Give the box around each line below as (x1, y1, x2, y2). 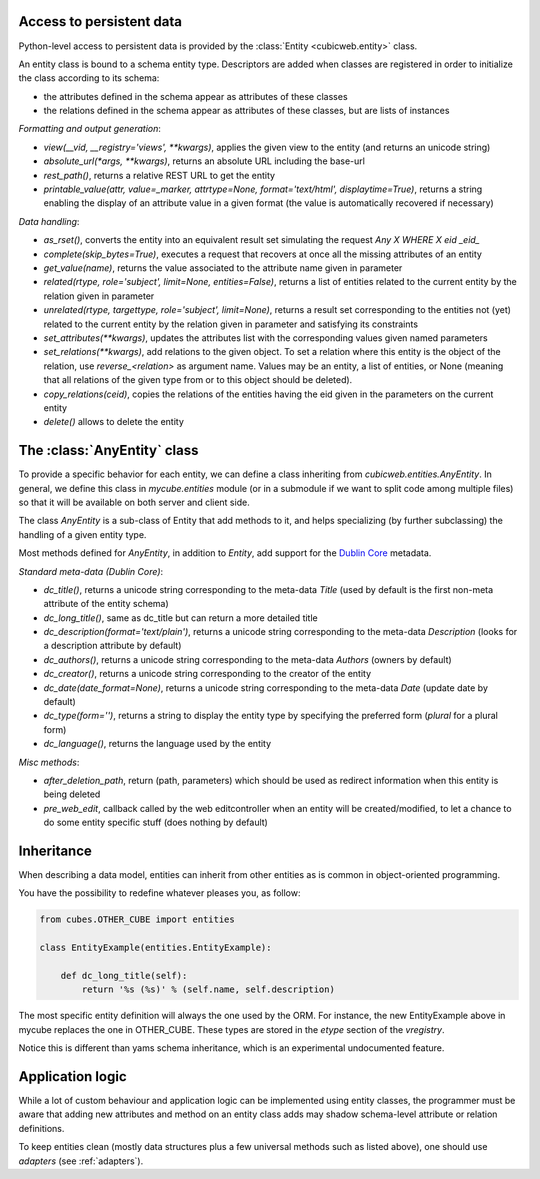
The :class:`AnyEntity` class (18, 442, 199, 459)
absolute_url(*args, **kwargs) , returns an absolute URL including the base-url (43, 155, 365, 167)
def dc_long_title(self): (60, 970, 188, 982)
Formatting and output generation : (18, 123, 162, 135)
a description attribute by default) (43, 640, 182, 652)
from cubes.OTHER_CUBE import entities (39, 914, 235, 925)
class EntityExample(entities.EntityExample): (39, 942, 272, 954)
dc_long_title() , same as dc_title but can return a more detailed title (43, 611, 319, 624)
